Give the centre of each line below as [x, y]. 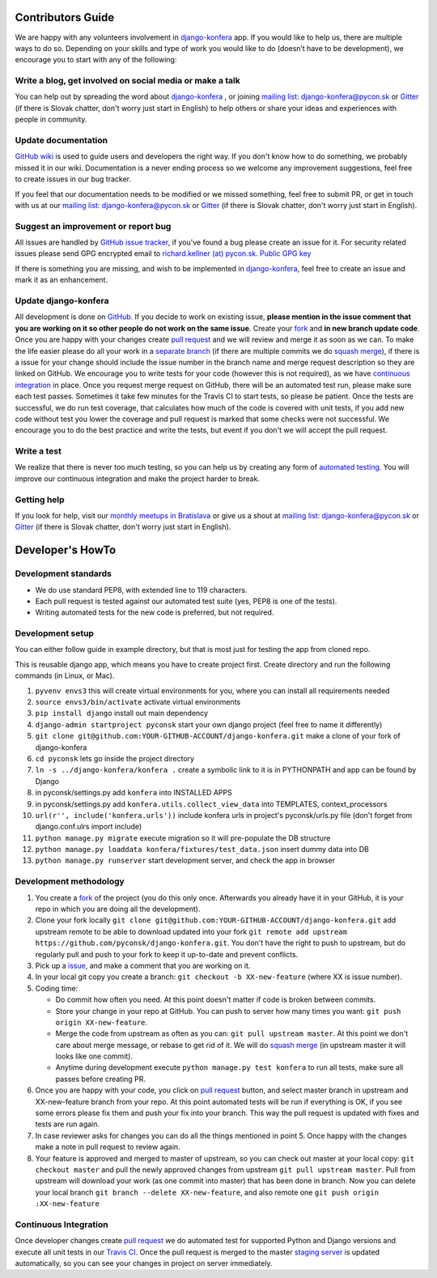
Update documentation [62, 140]
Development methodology [70, 881]
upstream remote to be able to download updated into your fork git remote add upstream [191, 931]
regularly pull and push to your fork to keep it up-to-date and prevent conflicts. [167, 954]
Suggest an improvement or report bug [93, 226]
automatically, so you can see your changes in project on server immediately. [144, 1263]
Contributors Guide [65, 17]
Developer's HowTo [66, 550]
